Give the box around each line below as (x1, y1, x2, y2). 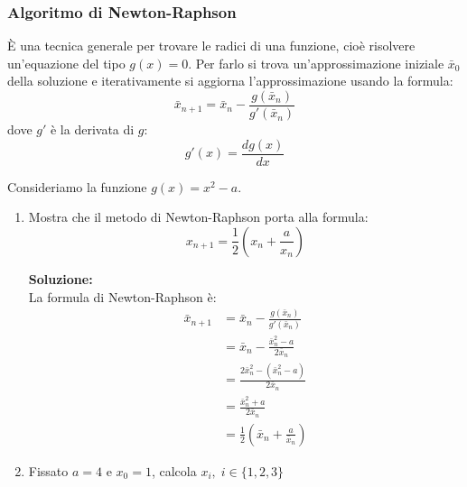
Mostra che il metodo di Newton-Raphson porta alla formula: (28, 207, 369, 226)
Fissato (28, 461, 69, 480)
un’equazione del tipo (7, 53, 126, 72)
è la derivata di (50, 120, 135, 139)
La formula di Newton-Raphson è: (28, 287, 217, 306)
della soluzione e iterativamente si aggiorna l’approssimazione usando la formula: (7, 71, 453, 90)
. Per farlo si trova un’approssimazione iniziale (188, 53, 444, 72)
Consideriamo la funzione (7, 177, 147, 196)
